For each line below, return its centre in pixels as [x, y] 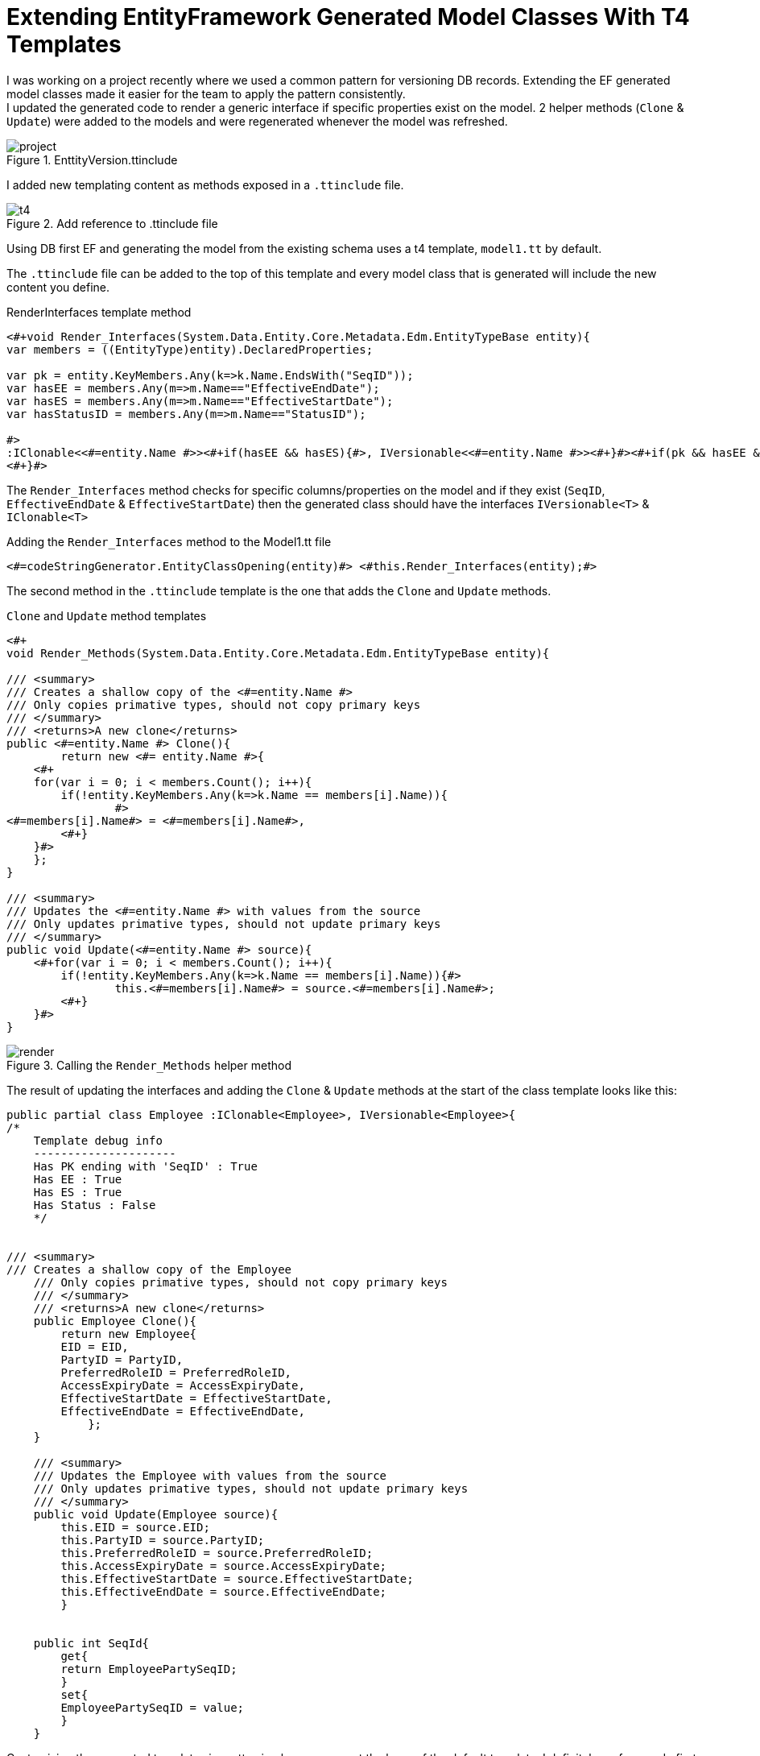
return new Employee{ [129, 1334]
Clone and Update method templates [107, 615]
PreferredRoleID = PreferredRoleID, [176, 1372]
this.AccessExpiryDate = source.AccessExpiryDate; [224, 1565]
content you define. [58, 287]
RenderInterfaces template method [99, 312]
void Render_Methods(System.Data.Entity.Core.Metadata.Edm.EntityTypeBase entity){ [278, 653]
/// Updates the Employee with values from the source [210, 1475]
